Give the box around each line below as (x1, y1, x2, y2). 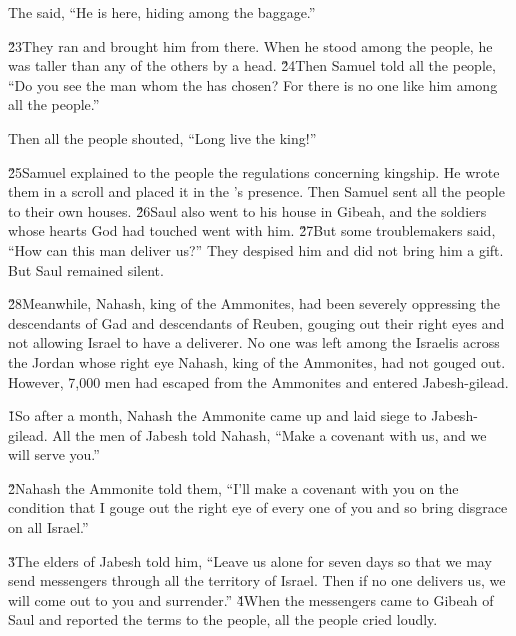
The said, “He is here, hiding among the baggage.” (8, 2, 316, 22)
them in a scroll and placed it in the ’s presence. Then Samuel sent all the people (8, 181, 505, 202)
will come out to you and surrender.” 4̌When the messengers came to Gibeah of (8, 589, 494, 610)
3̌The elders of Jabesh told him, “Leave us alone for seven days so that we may (8, 550, 492, 571)
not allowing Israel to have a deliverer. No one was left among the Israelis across (8, 332, 500, 353)
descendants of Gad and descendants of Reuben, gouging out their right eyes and (8, 312, 505, 333)
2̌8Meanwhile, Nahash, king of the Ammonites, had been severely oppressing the (8, 293, 501, 314)
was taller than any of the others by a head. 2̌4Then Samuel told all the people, (8, 55, 496, 76)
